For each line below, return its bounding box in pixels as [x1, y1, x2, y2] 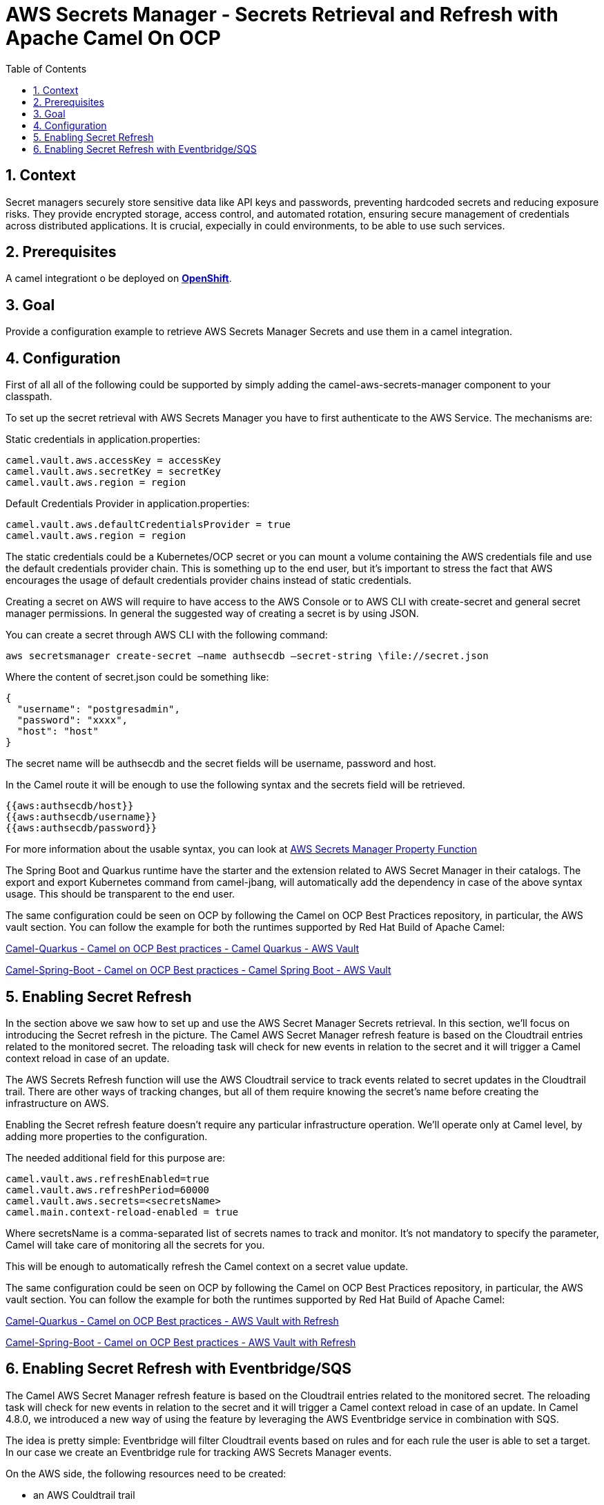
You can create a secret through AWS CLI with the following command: [6, 629, 328, 641]
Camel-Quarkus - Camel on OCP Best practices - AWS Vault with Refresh [6, 1314, 339, 1327]
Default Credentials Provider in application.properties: [6, 498, 250, 510]
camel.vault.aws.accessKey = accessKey [6, 455, 221, 466]
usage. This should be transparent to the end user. [6, 888, 235, 900]
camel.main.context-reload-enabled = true [6, 1206, 239, 1218]
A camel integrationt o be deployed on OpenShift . [6, 272, 232, 285]
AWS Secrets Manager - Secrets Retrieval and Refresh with [6, 3, 558, 26]
